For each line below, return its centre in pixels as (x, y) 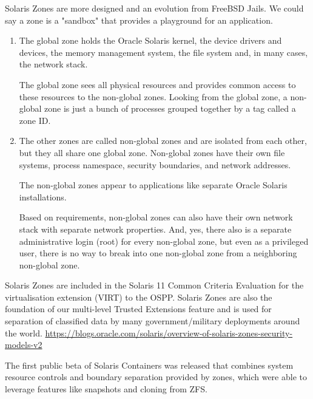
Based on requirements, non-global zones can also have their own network (156, 217)
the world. (24, 332)
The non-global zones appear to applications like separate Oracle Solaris (153, 185)
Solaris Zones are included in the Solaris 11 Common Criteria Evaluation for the (154, 285)
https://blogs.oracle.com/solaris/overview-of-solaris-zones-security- (169, 332)
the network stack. (53, 64)
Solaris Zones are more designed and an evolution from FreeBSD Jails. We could (154, 8)
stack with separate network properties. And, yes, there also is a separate (155, 229)
